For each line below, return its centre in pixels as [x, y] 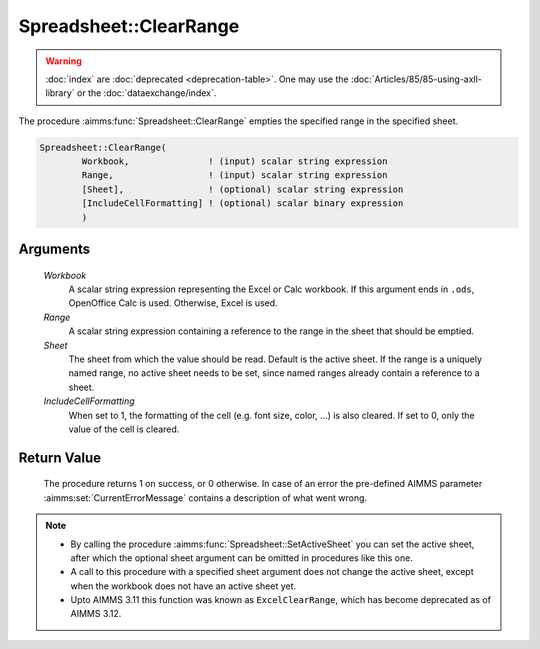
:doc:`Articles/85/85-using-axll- [416, 79]
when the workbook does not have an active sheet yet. [183, 586]
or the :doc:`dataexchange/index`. [146, 93]
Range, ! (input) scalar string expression [234, 175]
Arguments [54, 249]
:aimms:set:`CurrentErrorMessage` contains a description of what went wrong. [205, 497]
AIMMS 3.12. [96, 614]
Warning [63, 61]
